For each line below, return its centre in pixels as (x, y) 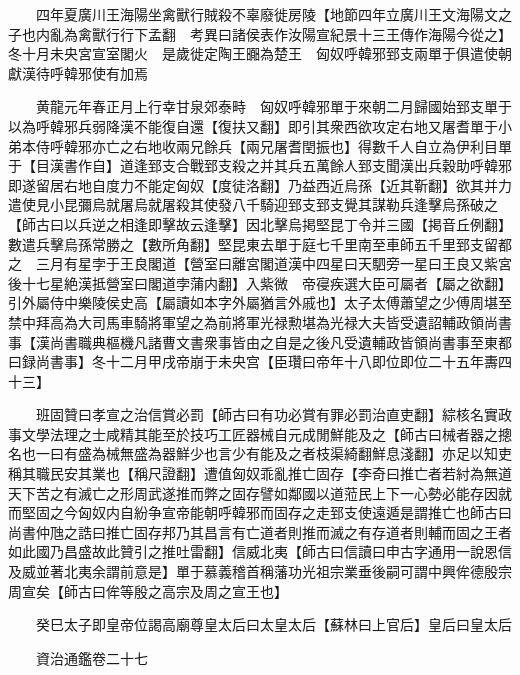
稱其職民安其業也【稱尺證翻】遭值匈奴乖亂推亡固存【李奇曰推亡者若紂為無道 (260, 473)
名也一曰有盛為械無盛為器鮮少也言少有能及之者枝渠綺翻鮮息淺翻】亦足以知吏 (260, 453)
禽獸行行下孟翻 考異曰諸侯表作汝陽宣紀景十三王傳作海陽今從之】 (291, 33)
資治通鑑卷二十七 (91, 657)
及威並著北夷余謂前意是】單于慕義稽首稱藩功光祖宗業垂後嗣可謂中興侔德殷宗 (260, 571)
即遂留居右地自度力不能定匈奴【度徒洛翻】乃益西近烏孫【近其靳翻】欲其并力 (260, 184)
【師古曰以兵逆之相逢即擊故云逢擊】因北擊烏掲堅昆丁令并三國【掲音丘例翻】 (260, 223)
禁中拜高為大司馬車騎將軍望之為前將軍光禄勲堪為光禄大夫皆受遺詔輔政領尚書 (260, 321)
